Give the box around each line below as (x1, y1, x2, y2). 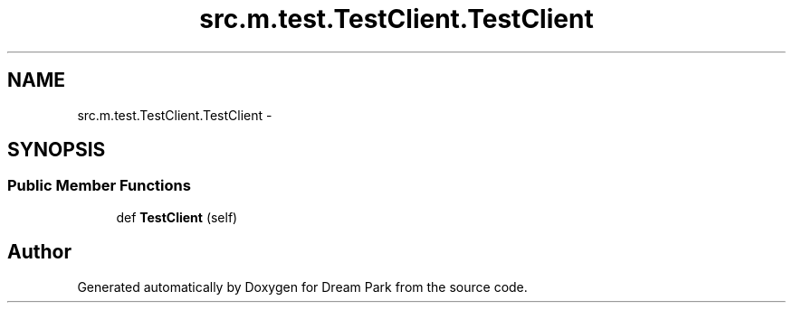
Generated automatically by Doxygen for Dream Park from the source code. (77, 278, 528, 295)
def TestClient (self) (116, 209, 238, 225)
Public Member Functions (7, 176, 191, 195)
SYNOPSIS (7, 138, 106, 162)
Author (7, 240, 72, 264)
